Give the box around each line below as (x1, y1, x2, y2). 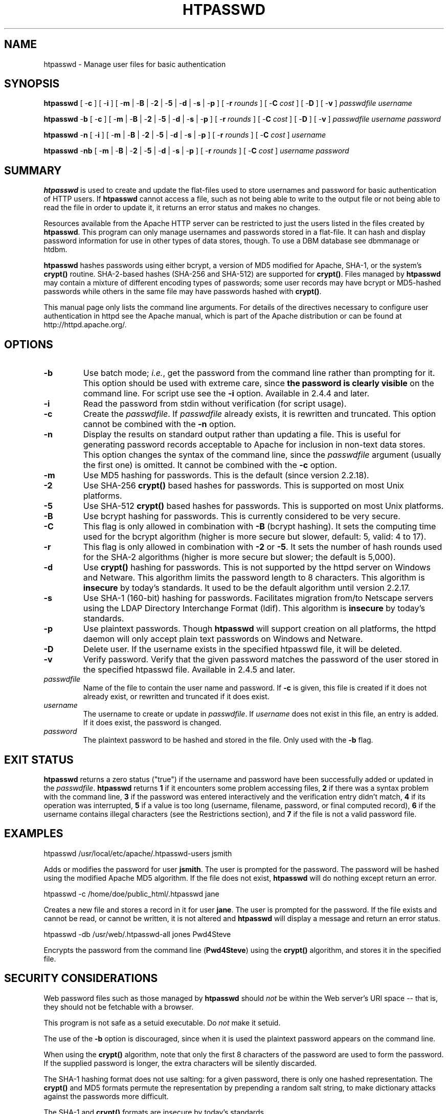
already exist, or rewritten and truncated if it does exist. (83, 692, 270, 701)
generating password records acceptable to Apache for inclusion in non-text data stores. (83, 439, 425, 450)
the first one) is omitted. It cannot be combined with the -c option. (83, 460, 337, 471)
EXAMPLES (4, 827, 63, 840)
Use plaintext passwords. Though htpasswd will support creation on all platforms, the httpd (83, 623, 436, 634)
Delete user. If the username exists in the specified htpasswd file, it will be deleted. (83, 644, 402, 655)
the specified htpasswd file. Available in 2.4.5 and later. (83, 664, 296, 675)
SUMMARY (4, 164, 62, 177)
